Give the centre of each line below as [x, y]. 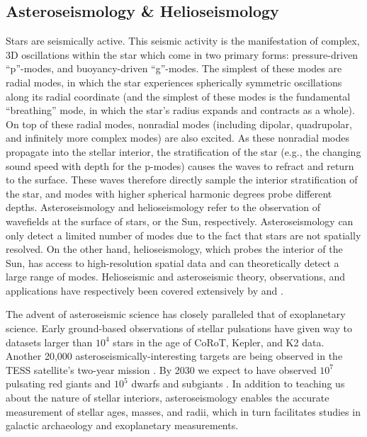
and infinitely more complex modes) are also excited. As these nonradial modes [178, 138]
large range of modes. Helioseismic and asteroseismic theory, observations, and [176, 277]
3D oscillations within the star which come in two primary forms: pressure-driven [182, 54]
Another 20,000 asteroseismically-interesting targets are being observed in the [174, 356]
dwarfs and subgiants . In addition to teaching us [238, 384]
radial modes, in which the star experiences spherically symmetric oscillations [174, 82]
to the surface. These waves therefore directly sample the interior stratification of [182, 180]
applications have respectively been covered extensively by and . [145, 290]
